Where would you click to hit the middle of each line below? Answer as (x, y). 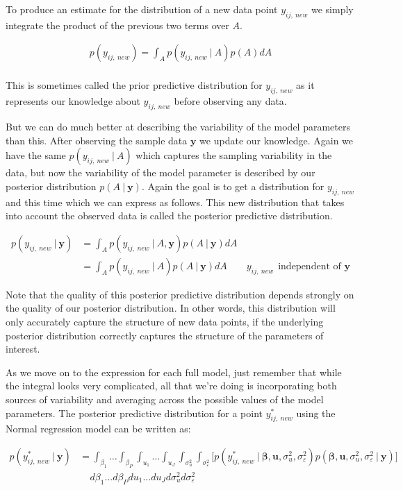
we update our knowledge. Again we (277, 140)
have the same (36, 155)
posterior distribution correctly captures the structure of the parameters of (165, 335)
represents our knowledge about (73, 101)
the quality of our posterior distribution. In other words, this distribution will (171, 308)
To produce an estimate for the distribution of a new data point (142, 9)
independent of (310, 266)
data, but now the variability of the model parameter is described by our (161, 172)
